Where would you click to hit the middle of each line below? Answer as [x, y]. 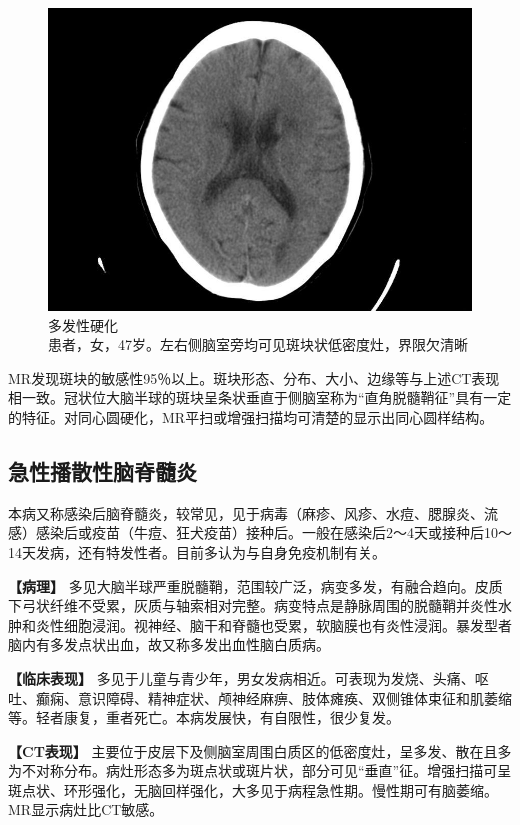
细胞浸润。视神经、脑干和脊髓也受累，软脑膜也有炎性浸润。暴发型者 [287, 624]
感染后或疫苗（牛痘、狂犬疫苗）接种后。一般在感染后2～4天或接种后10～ [273, 532]
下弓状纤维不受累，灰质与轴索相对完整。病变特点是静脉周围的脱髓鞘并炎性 [253, 605]
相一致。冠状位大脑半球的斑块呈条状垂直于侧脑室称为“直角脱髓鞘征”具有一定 [260, 397]
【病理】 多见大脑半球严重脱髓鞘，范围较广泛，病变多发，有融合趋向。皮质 [255, 585]
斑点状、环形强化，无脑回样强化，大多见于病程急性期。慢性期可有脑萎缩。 [253, 789]
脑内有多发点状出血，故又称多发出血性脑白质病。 [169, 644]
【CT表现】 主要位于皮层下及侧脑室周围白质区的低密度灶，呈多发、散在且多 [260, 750]
